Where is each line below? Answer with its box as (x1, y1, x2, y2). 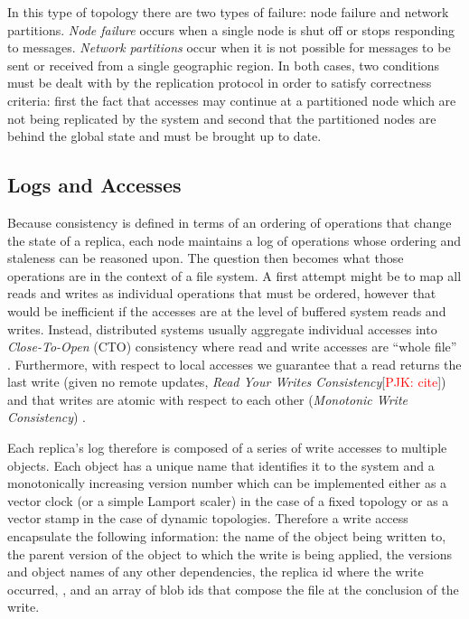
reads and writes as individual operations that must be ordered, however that (7, 284, 436, 303)
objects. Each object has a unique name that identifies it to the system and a (7, 455, 435, 474)
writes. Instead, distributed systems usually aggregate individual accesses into (7, 319, 437, 338)
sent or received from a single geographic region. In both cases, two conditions (7, 55, 440, 74)
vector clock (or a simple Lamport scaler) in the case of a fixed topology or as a (7, 491, 449, 510)
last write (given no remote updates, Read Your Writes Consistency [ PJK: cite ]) (7, 372, 446, 391)
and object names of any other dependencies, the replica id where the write (7, 562, 424, 581)
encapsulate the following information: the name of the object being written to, (7, 527, 446, 546)
